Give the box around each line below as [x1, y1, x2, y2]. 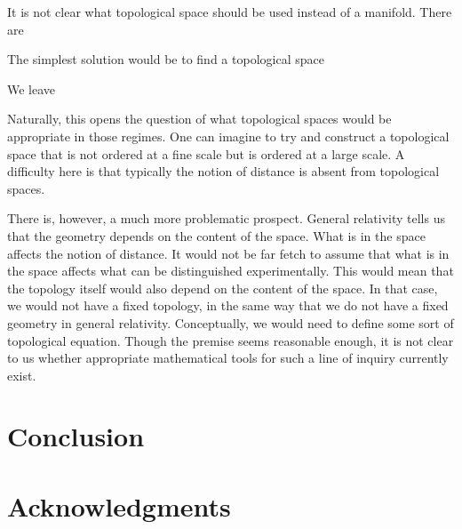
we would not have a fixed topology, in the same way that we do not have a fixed [7, 296, 449, 315]
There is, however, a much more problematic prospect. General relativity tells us [7, 209, 445, 228]
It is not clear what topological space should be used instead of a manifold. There [7, 3, 452, 20]
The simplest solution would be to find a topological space [7, 50, 324, 68]
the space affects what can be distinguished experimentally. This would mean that [7, 261, 454, 280]
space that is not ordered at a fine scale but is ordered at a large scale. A [7, 144, 405, 163]
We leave [7, 79, 56, 98]
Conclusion [7, 418, 145, 454]
